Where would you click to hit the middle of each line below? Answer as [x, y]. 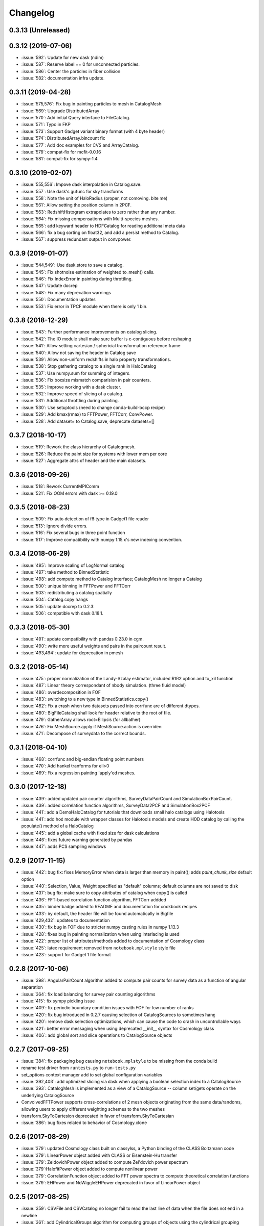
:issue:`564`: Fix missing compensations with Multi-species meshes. [90, 219]
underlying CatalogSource [48, 1095]
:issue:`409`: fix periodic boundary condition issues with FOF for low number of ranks [108, 1008]
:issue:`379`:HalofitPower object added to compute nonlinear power [89, 1169]
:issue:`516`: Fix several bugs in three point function [73, 533]
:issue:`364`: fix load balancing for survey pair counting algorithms [88, 994]
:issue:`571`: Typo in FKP [46, 125]
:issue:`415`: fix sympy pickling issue [58, 1001]
